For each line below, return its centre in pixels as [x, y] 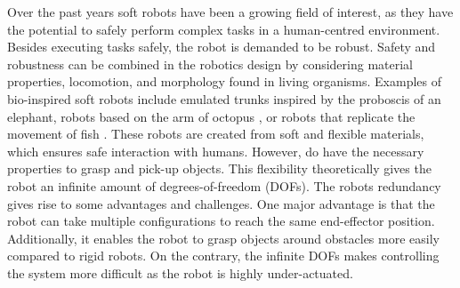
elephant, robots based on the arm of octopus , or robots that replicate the [211, 116]
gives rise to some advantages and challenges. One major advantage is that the [221, 203]
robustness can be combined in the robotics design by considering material [210, 64]
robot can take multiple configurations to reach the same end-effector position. [221, 221]
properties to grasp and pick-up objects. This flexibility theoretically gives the [219, 168]
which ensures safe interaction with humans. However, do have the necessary [216, 151]
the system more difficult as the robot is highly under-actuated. [180, 272]
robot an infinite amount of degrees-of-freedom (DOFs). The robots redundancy [224, 185]
